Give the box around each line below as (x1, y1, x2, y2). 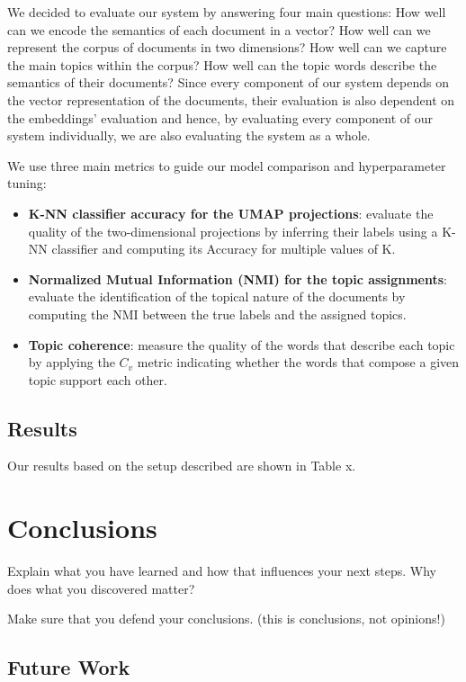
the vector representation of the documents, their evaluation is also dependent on (7, 90, 455, 109)
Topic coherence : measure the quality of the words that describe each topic (28, 335, 455, 354)
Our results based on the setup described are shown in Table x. (7, 456, 356, 475)
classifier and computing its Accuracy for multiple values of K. (51, 239, 396, 258)
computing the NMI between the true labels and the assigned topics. (28, 304, 407, 323)
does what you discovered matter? (7, 579, 195, 597)
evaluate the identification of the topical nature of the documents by (28, 287, 406, 306)
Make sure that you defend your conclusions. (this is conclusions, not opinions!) (7, 609, 445, 628)
